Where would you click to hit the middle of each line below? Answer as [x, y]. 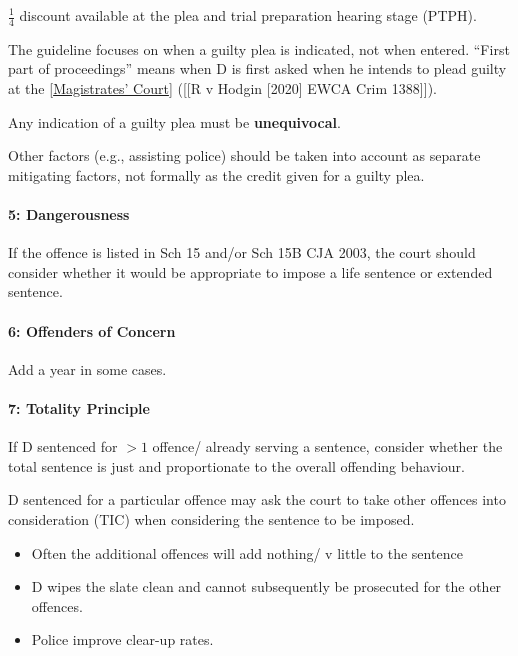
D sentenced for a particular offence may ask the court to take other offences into [257, 499]
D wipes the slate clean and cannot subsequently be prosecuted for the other [266, 586]
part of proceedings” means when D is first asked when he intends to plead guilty [257, 68]
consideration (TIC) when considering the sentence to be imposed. [211, 518]
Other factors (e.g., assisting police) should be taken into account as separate [244, 155]
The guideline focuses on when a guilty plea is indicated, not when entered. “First [259, 48]
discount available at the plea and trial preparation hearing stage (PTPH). [248, 15]
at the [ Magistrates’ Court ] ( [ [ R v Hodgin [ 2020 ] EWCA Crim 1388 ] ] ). [222, 88]
